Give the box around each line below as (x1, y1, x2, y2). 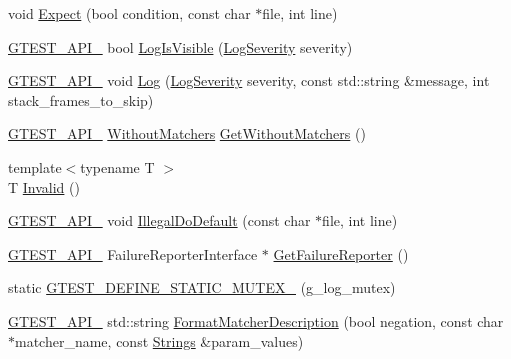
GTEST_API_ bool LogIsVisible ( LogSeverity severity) (8, 36, 353, 57)
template (8, 156, 62, 177)
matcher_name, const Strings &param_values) (15, 330, 304, 351)
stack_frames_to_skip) (8, 89, 154, 110)
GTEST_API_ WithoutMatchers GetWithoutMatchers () (8, 123, 366, 144)
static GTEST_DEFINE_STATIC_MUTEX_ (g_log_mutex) (8, 277, 396, 298)
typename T (80, 156, 155, 177)
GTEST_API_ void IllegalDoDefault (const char (8, 210, 311, 231)
